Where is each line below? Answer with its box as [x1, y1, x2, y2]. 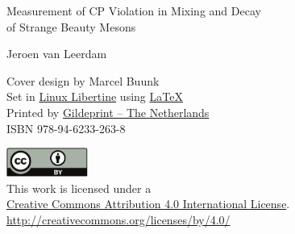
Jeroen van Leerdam [6, 45, 107, 62]
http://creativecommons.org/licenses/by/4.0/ [6, 211, 231, 228]
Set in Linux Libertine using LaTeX [6, 88, 183, 105]
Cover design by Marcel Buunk [6, 72, 160, 89]
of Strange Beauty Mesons [6, 18, 136, 35]
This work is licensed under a [6, 179, 152, 196]
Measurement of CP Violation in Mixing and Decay [6, 2, 261, 19]
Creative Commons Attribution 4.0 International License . [6, 195, 290, 212]
